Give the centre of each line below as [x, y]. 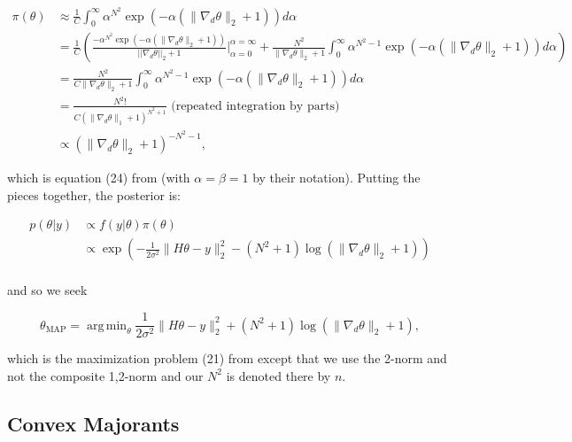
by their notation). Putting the [336, 178]
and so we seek [47, 290]
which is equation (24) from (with [99, 178]
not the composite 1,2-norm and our [105, 375]
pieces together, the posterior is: [94, 194]
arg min [107, 326]
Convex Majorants [93, 423]
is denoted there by [278, 375]
